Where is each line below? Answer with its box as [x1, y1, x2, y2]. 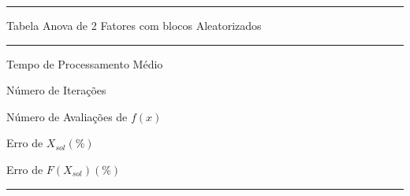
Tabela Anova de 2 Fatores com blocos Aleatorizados [6, 17, 262, 33]
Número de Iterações [6, 82, 106, 98]
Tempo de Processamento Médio [6, 55, 163, 72]
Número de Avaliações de [6, 108, 128, 124]
